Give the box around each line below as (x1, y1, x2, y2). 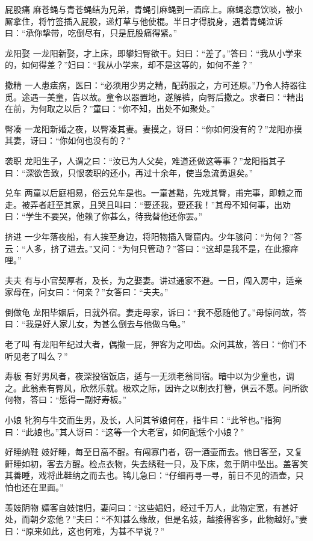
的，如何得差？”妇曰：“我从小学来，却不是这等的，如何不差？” (5, 58, 253, 71)
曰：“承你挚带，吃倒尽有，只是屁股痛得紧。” (5, 26, 178, 39)
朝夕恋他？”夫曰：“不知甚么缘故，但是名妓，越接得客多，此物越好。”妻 (29, 513, 308, 525)
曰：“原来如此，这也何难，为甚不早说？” (5, 524, 165, 537)
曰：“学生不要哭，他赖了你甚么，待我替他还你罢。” (5, 210, 203, 222)
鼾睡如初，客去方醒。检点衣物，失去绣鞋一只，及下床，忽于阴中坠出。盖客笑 (5, 457, 308, 469)
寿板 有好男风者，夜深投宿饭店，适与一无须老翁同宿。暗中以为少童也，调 (5, 370, 294, 382)
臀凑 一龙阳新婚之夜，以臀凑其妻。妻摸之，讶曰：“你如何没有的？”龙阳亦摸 (5, 122, 302, 135)
